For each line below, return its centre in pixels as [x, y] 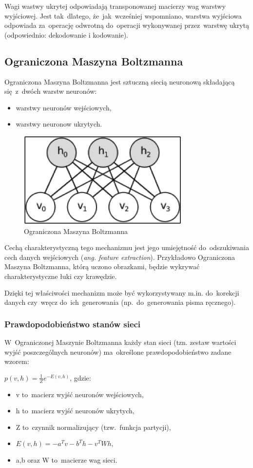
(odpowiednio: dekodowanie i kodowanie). [66, 34]
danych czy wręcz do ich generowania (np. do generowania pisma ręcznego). [120, 302]
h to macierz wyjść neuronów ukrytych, [75, 411]
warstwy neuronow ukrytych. [59, 124]
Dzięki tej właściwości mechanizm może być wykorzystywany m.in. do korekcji [122, 292]
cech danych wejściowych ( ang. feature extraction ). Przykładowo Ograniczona [120, 257]
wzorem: [17, 361]
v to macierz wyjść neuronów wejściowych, [80, 394]
